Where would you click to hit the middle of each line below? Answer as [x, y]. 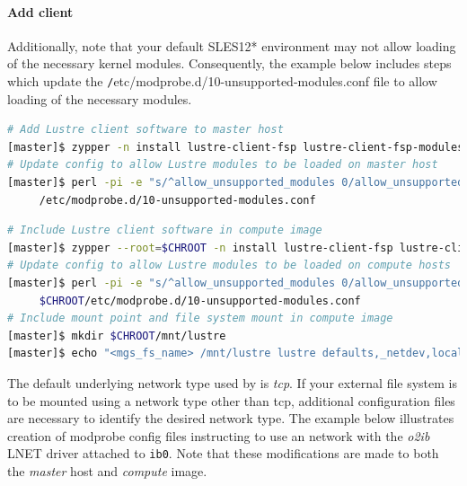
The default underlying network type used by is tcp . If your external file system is [233, 382]
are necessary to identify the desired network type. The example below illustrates [231, 418]
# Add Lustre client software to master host [145, 130]
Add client [40, 11]
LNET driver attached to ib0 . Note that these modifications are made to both [223, 453]
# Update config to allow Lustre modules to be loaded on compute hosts [229, 265]
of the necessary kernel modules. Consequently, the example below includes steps [229, 63]
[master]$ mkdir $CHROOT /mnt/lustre [117, 336]
